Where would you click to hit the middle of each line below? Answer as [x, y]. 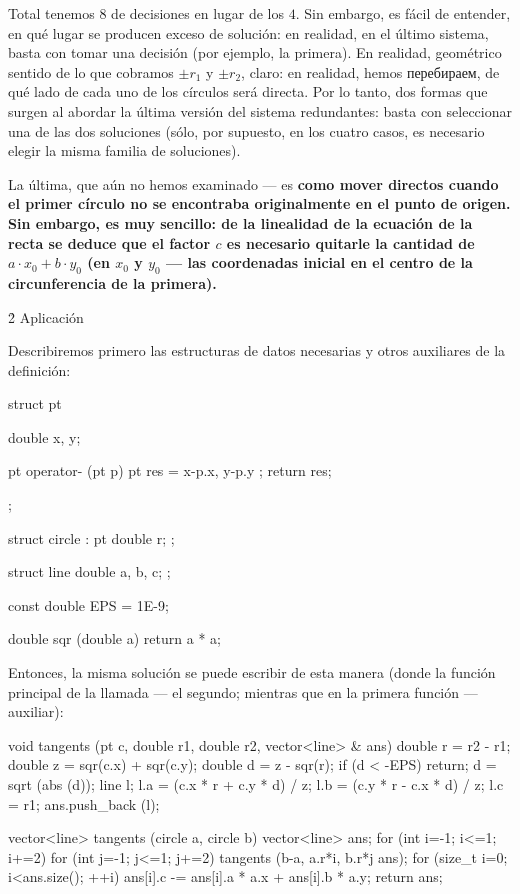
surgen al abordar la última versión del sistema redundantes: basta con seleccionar [260, 110]
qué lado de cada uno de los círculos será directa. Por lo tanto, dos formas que [248, 91]
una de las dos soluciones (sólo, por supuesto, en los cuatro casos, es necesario [246, 130]
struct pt [35, 403]
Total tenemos [51, 13]
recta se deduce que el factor [109, 242]
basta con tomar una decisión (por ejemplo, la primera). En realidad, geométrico [255, 52]
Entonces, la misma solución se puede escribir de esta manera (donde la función [252, 672]
